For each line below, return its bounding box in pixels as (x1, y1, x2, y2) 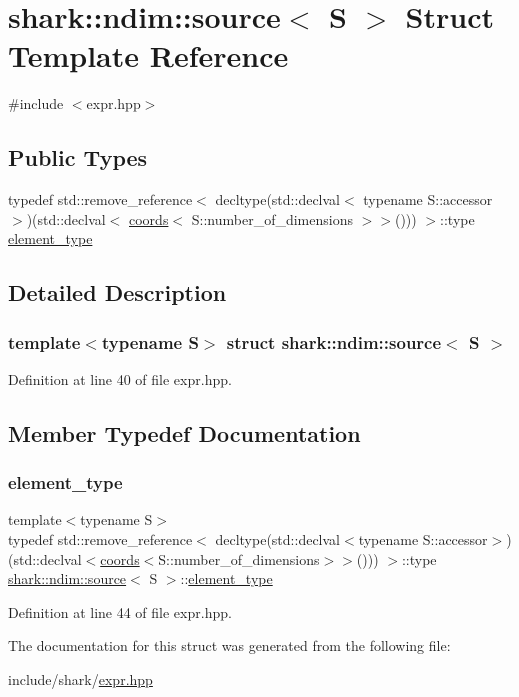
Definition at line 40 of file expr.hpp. (8, 368, 232, 389)
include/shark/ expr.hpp (8, 669, 153, 690)
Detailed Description (8, 277, 227, 308)
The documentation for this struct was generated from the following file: (8, 635, 451, 656)
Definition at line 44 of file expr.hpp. (8, 601, 232, 622)
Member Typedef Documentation (8, 417, 361, 448)
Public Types (8, 142, 148, 173)
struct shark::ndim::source (226, 329, 442, 354)
